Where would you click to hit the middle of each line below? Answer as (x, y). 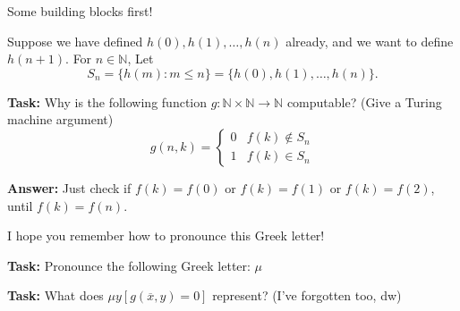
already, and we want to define (370, 41)
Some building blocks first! (80, 11)
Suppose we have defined (75, 41)
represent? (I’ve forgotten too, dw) (307, 295)
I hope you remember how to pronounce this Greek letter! (166, 235)
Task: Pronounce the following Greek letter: (129, 265)
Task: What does (55, 295)
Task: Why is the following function (107, 101)
